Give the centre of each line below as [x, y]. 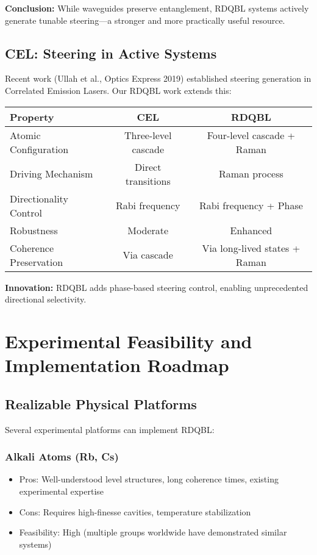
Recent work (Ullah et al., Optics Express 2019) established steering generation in [158, 78]
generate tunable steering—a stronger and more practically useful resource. [145, 20]
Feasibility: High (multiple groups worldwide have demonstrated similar [153, 532]
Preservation [37, 262]
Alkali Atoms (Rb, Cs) [62, 457]
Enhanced [251, 230]
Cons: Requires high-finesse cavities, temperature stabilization [135, 511]
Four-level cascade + [251, 135]
